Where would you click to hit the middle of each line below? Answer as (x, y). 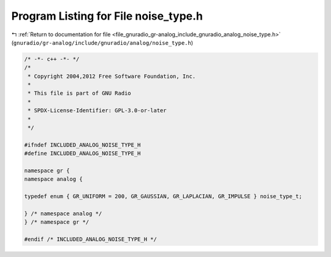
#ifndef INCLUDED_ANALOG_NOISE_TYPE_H (82, 145)
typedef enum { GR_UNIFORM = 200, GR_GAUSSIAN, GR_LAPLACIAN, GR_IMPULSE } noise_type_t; (163, 197)
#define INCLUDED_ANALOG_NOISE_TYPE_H (82, 154)
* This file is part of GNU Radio (79, 93)
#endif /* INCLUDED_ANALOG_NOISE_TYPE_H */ (91, 240)
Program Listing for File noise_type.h (107, 16)
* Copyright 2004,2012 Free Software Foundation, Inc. (112, 76)
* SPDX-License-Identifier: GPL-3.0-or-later (97, 111)
